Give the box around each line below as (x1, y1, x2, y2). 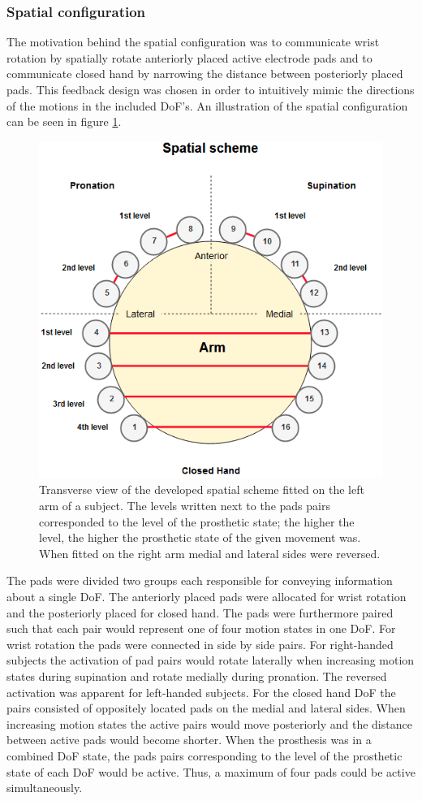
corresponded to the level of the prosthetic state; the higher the (39, 513, 355, 530)
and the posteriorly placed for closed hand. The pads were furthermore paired (6, 604, 394, 621)
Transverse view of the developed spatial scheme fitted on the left (39, 481, 364, 498)
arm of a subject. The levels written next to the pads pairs (39, 497, 330, 514)
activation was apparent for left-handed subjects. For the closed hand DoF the (6, 683, 396, 700)
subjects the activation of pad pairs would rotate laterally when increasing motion (6, 652, 415, 669)
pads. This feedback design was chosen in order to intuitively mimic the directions (6, 81, 415, 97)
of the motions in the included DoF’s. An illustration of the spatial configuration (6, 97, 408, 114)
